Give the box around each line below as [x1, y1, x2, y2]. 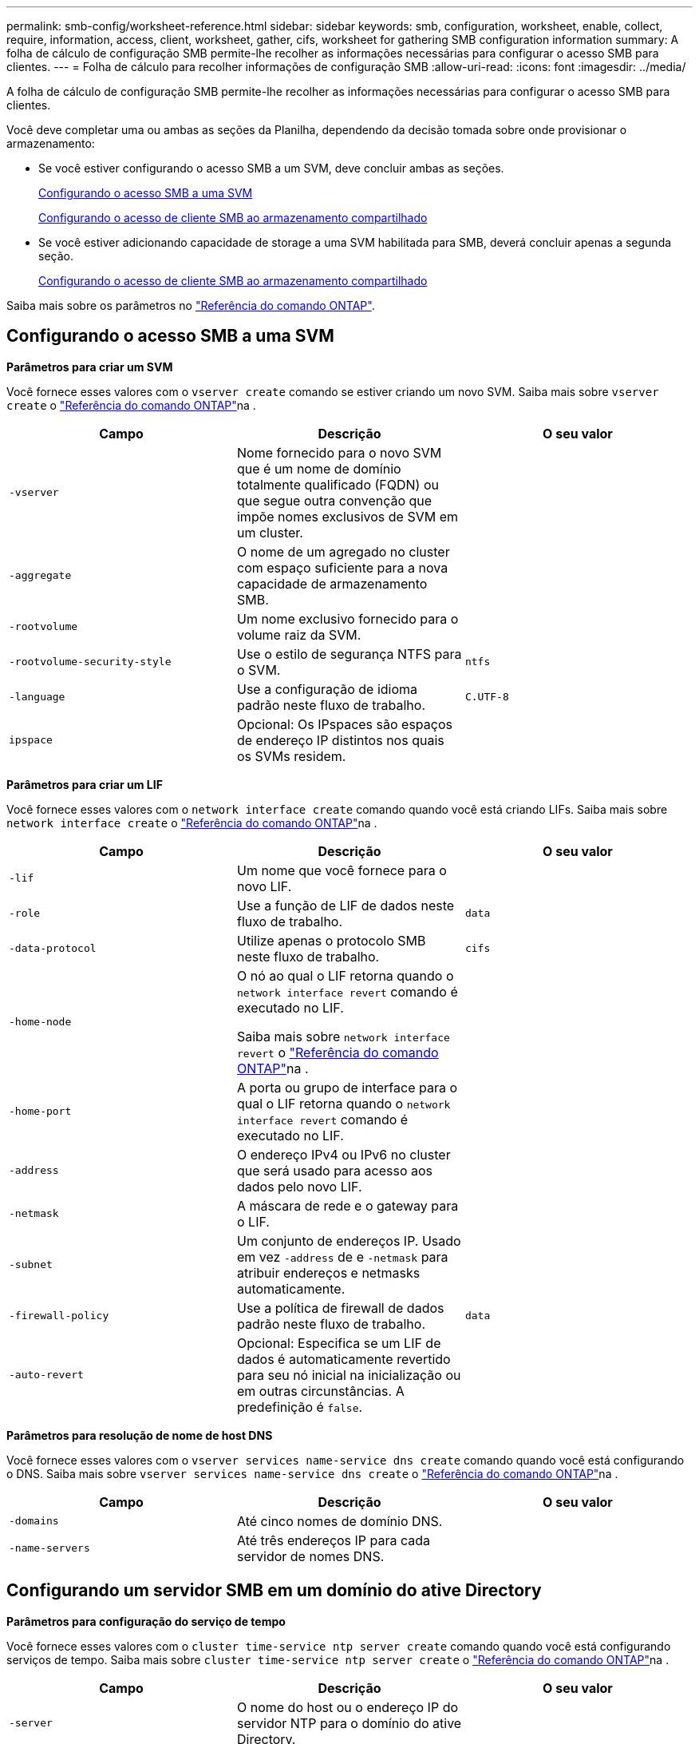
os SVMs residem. [236, 747, 346, 764]
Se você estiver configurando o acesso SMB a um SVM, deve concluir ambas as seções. [38, 161, 504, 175]
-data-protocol [9, 942, 97, 955]
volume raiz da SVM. [236, 626, 361, 643]
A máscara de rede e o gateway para [236, 1197, 459, 1214]
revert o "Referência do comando [236, 1044, 439, 1060]
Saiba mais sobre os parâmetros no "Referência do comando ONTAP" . [6, 299, 375, 312]
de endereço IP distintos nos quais [236, 731, 444, 748]
